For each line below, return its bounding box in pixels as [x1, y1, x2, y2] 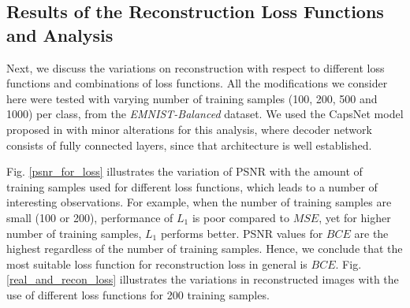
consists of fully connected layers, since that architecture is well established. [6, 136, 372, 153]
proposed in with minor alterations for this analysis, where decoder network [6, 121, 372, 137]
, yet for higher [319, 209, 391, 225]
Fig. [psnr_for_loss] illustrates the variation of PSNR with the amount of [6, 163, 363, 180]
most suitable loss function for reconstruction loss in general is [6, 255, 307, 272]
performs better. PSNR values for [160, 225, 323, 241]
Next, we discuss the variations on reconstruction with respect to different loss [6, 59, 385, 76]
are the [354, 225, 389, 241]
